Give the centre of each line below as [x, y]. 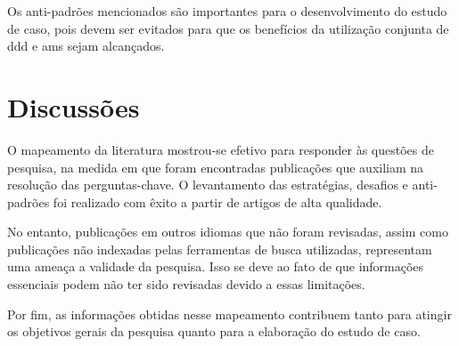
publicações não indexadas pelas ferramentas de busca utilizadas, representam [220, 249]
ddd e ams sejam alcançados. [86, 46]
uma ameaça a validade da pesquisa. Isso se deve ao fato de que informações [216, 266]
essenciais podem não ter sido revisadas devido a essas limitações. [186, 284]
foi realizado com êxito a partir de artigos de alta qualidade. [217, 201]
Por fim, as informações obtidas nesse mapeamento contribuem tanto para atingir [229, 314]
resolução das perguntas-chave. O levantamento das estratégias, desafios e [208, 185]
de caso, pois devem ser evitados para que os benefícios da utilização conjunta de [228, 28]
